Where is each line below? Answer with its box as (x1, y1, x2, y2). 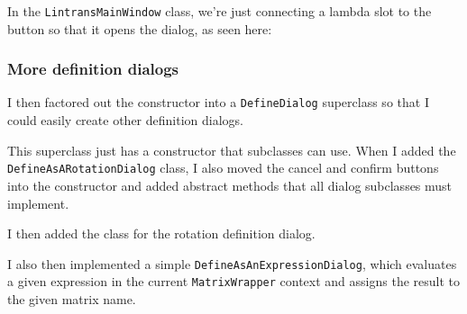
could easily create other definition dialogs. (7, 111, 243, 130)
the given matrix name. (7, 290, 136, 309)
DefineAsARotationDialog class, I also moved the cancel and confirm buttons (7, 158, 439, 177)
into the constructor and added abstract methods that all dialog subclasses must (7, 175, 453, 194)
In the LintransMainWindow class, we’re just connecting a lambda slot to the (7, 2, 432, 20)
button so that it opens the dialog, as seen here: (7, 19, 272, 38)
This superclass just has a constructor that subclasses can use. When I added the (7, 140, 456, 159)
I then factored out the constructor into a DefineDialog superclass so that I (7, 93, 429, 112)
